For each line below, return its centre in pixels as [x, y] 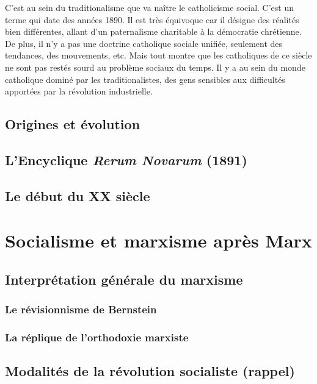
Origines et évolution [73, 124]
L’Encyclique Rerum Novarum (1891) [126, 159]
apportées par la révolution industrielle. [79, 91]
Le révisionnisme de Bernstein [81, 309]
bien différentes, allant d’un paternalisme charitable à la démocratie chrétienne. [153, 31]
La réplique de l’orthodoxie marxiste [97, 337]
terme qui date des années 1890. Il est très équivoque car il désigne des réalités [152, 19]
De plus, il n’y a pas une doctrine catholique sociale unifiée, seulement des [144, 43]
